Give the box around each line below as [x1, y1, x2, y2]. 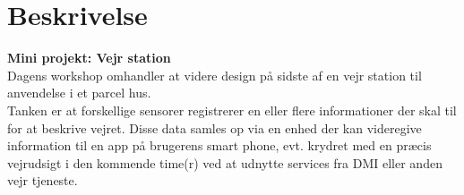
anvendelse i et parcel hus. [7, 83, 151, 102]
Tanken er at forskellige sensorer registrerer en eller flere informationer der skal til [7, 100, 457, 119]
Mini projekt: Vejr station [7, 48, 171, 67]
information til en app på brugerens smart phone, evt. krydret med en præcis [7, 136, 432, 155]
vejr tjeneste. [7, 171, 78, 190]
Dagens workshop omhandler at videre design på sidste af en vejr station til [7, 65, 422, 84]
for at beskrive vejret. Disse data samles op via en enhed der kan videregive [7, 118, 422, 137]
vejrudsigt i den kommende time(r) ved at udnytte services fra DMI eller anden [7, 153, 443, 172]
